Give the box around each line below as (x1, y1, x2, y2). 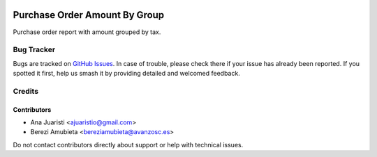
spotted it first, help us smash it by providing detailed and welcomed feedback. (13, 69, 240, 78)
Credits (13, 86, 38, 96)
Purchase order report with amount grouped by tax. (13, 28, 161, 36)
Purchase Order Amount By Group (13, 9, 165, 21)
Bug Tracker (13, 45, 56, 55)
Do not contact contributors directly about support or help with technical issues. (13, 140, 244, 149)
